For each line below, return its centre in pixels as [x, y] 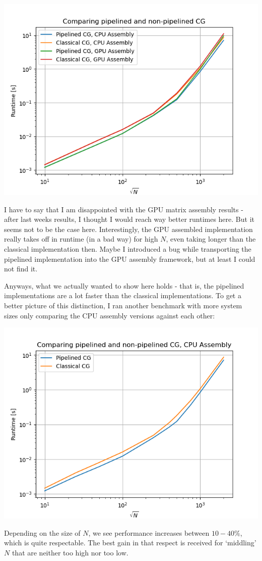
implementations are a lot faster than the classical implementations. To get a [123, 295]
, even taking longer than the [211, 239]
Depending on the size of [42, 532]
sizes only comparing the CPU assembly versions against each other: [110, 315]
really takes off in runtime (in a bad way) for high [81, 239]
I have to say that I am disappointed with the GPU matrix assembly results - [124, 209]
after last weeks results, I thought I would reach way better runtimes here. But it [129, 219]
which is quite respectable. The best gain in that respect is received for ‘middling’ [130, 543]
